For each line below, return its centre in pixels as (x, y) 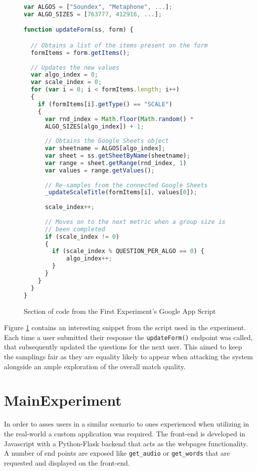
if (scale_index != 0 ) (82, 236)
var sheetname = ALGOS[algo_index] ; (105, 149)
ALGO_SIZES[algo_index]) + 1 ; (94, 126)
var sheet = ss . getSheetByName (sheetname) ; (117, 156)
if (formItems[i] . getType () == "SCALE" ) (105, 104)
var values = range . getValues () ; (100, 170)
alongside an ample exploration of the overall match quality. (95, 366)
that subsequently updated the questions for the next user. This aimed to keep (123, 347)
